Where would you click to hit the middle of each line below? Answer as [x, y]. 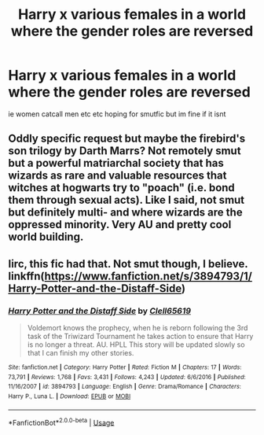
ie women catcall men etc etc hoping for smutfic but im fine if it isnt [117, 114]
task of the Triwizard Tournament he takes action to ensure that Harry [140, 337]
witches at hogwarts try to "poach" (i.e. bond [122, 188]
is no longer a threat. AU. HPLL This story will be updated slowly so [136, 345]
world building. [46, 237]
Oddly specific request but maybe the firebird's [127, 139]
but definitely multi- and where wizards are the [125, 213]
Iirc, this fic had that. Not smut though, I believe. [128, 264]
